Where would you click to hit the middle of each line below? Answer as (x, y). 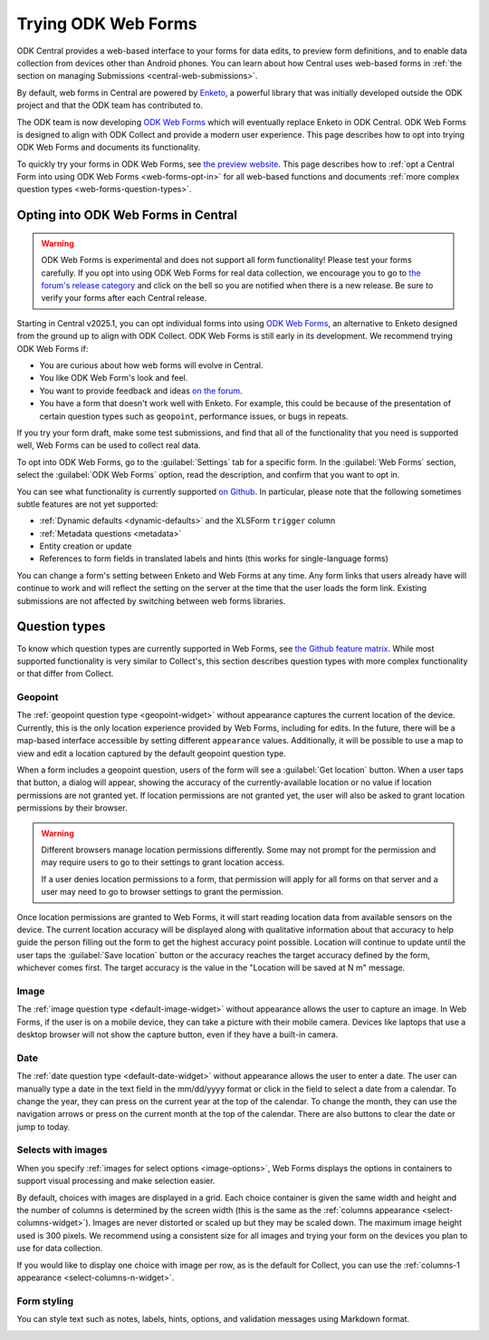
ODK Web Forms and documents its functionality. (109, 147)
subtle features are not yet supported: (87, 504)
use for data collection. (60, 1248)
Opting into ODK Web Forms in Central (127, 215)
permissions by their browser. (72, 808)
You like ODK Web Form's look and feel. (114, 378)
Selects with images (62, 1150)
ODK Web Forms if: (53, 348)
